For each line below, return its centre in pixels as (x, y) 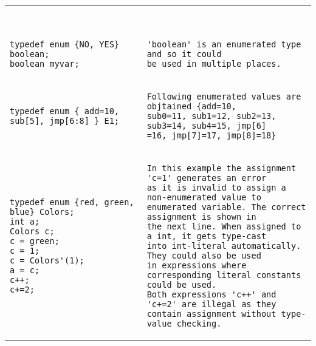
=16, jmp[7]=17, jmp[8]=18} (211, 135)
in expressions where (197, 265)
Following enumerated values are (224, 97)
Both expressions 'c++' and (211, 294)
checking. (199, 324)
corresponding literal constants (224, 275)
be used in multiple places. (214, 64)
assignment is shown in (201, 217)
